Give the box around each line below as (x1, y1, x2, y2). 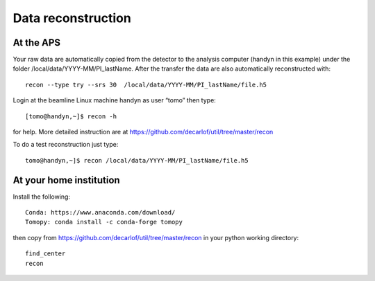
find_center (25, 250, 66, 257)
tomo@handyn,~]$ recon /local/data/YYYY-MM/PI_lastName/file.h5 (25, 156, 249, 164)
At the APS (12, 37, 61, 48)
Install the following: (12, 192, 71, 201)
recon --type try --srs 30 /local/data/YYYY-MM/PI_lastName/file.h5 (25, 80, 267, 89)
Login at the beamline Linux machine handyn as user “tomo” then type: (12, 96, 217, 105)
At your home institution (12, 174, 121, 186)
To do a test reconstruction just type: (12, 140, 119, 149)
